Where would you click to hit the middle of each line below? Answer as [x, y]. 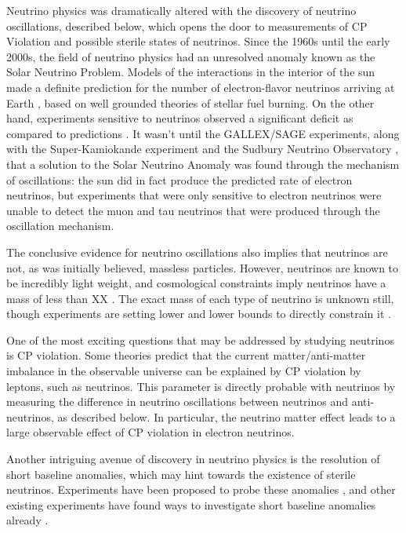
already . [27, 520]
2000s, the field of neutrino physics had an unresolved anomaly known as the [191, 56]
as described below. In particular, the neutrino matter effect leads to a [227, 416]
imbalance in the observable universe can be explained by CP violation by [184, 371]
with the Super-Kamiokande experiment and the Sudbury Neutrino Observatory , [203, 149]
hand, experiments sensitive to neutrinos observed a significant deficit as [180, 118]
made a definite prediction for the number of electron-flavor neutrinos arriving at [201, 87]
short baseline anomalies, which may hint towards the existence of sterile [181, 474]
